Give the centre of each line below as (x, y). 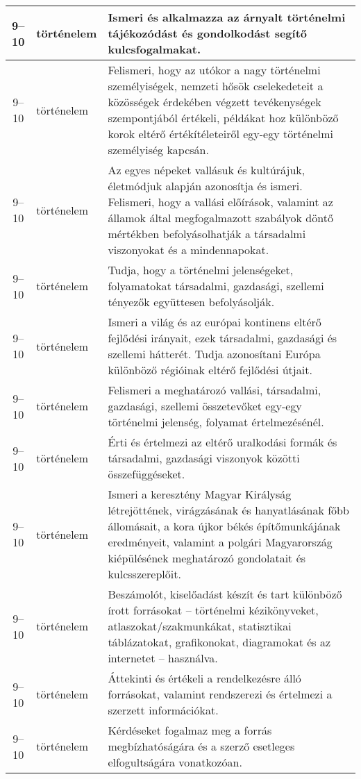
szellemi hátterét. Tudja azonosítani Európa (214, 354)
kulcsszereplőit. (144, 574)
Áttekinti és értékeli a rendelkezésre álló (204, 678)
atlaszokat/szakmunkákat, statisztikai (200, 626)
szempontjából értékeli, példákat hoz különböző (223, 118)
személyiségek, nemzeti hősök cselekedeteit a (216, 86)
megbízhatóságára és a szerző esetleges (201, 746)
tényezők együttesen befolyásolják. (191, 302)
